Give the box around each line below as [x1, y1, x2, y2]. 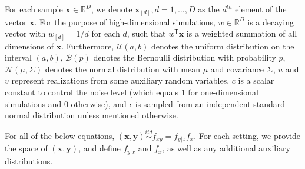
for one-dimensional [188, 86, 258, 98]
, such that [127, 27, 166, 39]
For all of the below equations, [5, 130, 115, 141]
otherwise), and [71, 97, 127, 110]
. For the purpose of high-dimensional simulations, [34, 15, 216, 28]
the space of [5, 142, 48, 154]
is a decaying [247, 15, 294, 28]
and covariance [210, 62, 264, 75]
